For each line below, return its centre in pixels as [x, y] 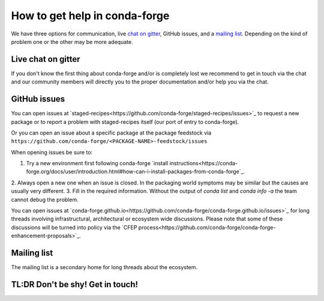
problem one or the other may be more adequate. [72, 41]
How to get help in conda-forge [90, 16]
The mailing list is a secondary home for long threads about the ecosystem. [104, 267]
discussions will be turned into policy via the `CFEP [74, 227]
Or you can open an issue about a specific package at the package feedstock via [111, 133]
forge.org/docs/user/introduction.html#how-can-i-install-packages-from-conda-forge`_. [136, 172]
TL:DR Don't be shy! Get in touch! [74, 284]
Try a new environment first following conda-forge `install [97, 163]
